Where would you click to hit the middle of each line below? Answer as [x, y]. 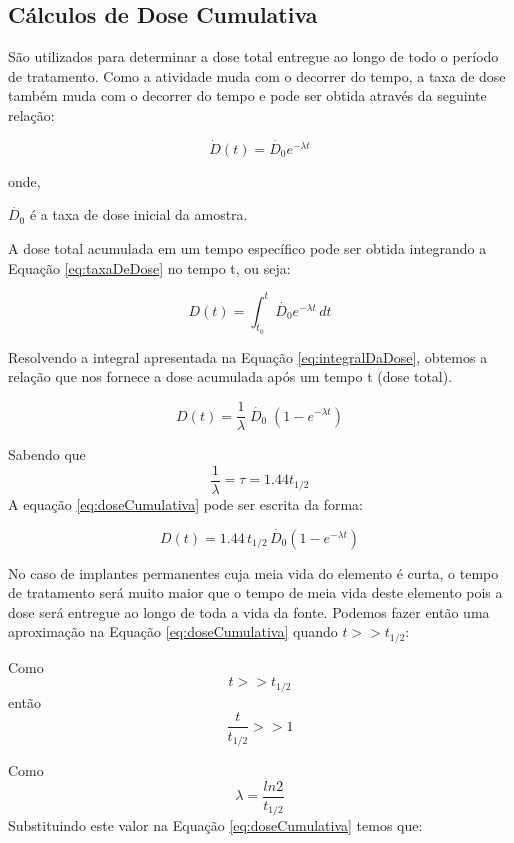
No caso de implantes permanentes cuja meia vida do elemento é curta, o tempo [253, 572]
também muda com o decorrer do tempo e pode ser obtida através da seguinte [247, 95]
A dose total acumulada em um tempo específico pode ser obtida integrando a [247, 247]
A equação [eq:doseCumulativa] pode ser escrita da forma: [186, 503]
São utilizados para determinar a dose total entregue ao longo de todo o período [253, 56]
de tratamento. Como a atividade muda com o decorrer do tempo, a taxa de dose [257, 75]
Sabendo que [47, 454]
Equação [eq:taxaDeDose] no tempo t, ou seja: [149, 267]
